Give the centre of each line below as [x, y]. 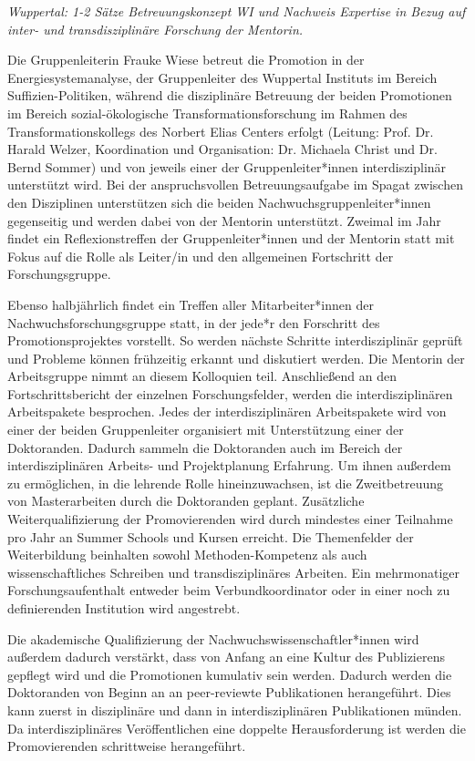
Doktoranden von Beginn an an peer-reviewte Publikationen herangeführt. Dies [229, 692]
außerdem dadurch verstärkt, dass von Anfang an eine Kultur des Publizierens [226, 657]
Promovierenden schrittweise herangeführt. [127, 746]
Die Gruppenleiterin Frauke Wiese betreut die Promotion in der [186, 60]
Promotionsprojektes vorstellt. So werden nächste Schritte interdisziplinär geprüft [235, 340]
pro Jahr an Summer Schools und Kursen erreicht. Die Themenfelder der [211, 536]
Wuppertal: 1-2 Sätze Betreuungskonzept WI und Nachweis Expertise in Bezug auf [237, 11]
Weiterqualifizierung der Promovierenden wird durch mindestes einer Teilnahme [230, 519]
